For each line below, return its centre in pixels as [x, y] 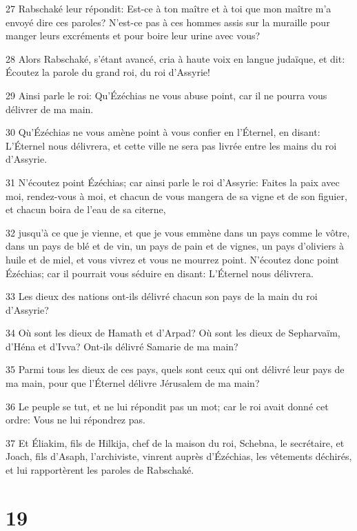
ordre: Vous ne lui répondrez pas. [75, 420]
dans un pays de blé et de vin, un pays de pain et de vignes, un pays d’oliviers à [175, 246]
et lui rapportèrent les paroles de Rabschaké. [100, 470]
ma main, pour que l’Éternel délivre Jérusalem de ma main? [133, 383]
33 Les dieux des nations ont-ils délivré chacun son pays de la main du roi [162, 296]
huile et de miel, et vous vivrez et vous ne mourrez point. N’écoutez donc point [173, 259]
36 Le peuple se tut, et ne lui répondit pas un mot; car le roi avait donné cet [167, 406]
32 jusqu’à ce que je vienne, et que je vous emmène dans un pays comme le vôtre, [178, 232]
